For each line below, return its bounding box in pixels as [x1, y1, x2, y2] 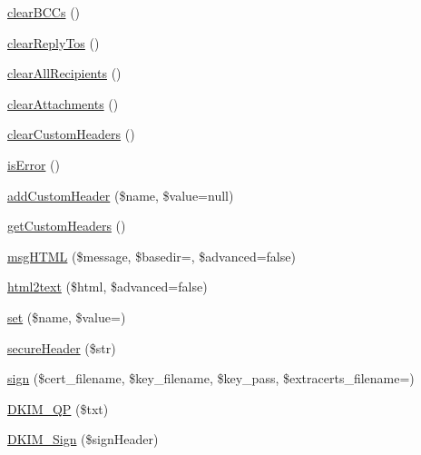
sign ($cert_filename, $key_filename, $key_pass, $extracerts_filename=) [7, 369, 415, 388]
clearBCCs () [7, 3, 81, 21]
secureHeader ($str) [7, 338, 116, 357]
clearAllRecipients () [7, 64, 122, 83]
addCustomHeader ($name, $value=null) [7, 185, 234, 204]
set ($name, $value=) [7, 307, 126, 326]
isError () [7, 154, 60, 173]
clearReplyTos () [7, 33, 100, 52]
